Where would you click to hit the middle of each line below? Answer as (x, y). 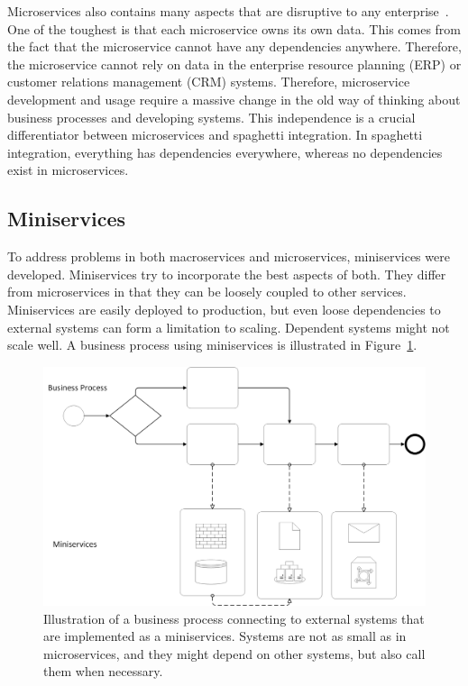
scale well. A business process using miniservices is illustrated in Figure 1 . (212, 345)
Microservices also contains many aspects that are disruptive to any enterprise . (228, 11)
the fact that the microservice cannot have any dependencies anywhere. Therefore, (234, 46)
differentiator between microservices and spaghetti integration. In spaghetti (215, 135)
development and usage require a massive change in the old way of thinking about (234, 99)
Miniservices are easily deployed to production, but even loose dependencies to (224, 309)
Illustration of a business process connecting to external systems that (234, 618)
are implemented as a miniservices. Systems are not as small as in (225, 636)
